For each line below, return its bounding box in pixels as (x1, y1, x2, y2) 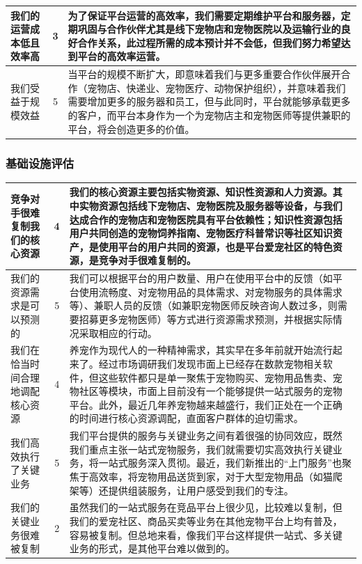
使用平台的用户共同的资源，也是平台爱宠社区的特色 (98, 239, 333, 253)
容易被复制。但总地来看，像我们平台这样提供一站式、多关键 (69, 527, 343, 542)
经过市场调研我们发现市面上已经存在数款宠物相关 (98, 356, 323, 370)
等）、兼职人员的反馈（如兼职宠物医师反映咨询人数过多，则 (69, 298, 338, 313)
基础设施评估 (6, 154, 74, 171)
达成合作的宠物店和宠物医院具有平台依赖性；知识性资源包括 (69, 212, 343, 226)
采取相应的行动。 (79, 325, 157, 340)
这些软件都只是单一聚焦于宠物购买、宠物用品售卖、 (98, 370, 333, 384)
